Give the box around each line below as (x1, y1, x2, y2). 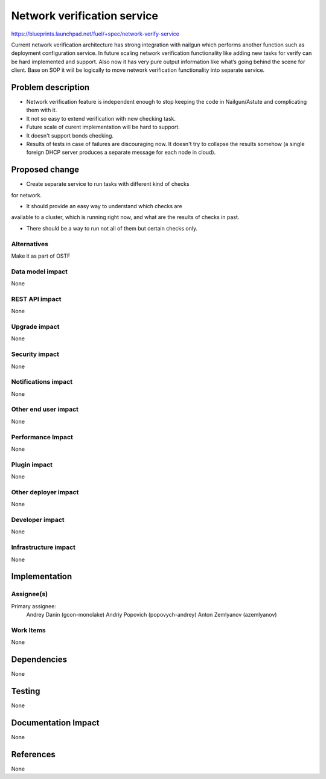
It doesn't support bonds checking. (26, 132, 114, 139)
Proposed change (11, 165, 80, 175)
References (11, 749, 56, 760)
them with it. (26, 106, 57, 114)
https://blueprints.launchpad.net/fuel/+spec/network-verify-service (11, 30, 179, 37)
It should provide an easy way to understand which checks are (26, 203, 182, 210)
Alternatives (11, 240, 48, 248)
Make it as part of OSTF (11, 252, 71, 259)
